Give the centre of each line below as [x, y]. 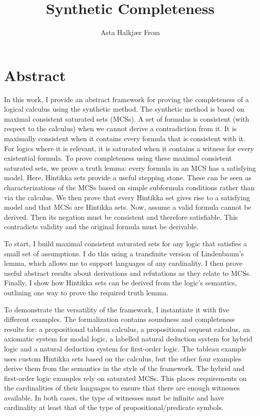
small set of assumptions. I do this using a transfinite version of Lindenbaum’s [124, 253]
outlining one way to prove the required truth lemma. [86, 292]
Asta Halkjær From [130, 32]
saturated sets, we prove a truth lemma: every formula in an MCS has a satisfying [130, 167]
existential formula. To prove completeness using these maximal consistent [118, 158]
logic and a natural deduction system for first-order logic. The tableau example [125, 348]
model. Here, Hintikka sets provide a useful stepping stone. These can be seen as [128, 177]
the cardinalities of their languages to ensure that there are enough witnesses [122, 388]
